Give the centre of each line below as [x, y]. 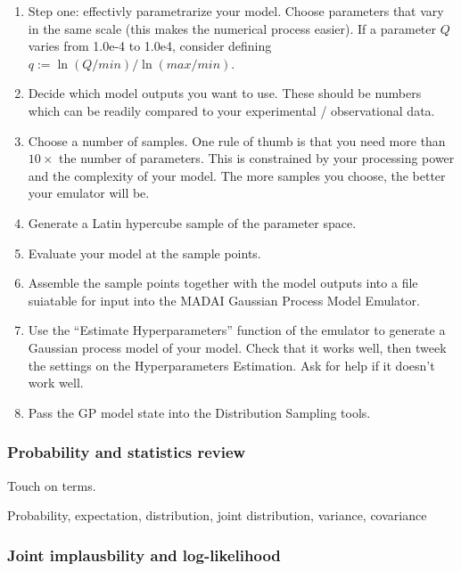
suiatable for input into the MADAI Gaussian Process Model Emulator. [224, 300]
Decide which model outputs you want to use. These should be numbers [225, 93]
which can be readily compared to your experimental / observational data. [231, 110]
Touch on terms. [52, 485]
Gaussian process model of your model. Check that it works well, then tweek [237, 347]
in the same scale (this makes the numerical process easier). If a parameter [232, 28]
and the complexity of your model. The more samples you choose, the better [237, 175]
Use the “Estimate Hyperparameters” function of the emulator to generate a [237, 330]
